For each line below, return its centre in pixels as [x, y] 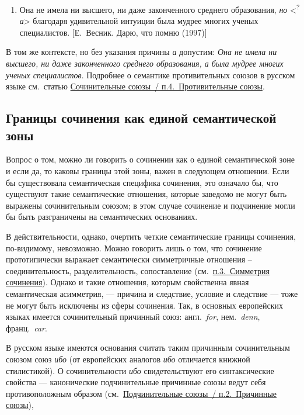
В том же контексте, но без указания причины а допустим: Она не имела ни [141, 52]
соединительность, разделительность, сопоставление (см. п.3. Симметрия [138, 270]
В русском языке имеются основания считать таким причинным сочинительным [148, 347]
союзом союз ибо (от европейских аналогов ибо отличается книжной [128, 359]
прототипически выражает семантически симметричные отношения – [129, 259]
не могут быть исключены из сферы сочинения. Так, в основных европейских [144, 305]
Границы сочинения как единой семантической [141, 118]
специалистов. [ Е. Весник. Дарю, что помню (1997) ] [113, 32]
